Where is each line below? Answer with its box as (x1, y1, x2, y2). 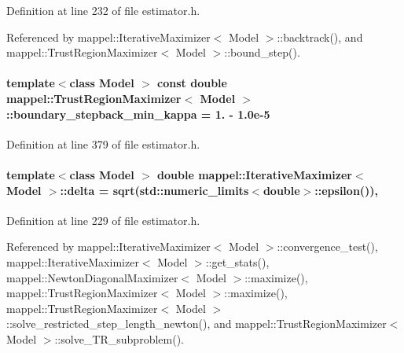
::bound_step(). (224, 44, 300, 61)
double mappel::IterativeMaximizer (157, 166, 353, 182)
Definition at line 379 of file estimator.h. (6, 135, 200, 152)
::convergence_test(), (277, 238, 378, 255)
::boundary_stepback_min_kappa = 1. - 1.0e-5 (6, 105, 270, 122)
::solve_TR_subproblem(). (54, 330, 184, 347)
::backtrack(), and (277, 28, 363, 45)
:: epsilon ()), (314, 182, 379, 198)
